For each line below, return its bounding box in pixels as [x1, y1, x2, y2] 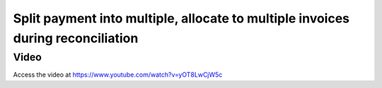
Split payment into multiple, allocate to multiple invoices [13, 11, 350, 26]
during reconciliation [13, 30, 139, 46]
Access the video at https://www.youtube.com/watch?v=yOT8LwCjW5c [13, 70, 223, 79]
